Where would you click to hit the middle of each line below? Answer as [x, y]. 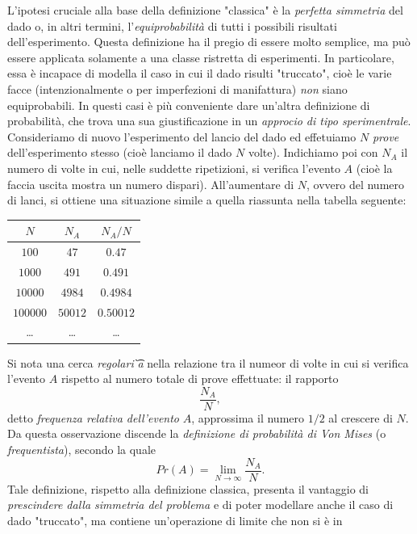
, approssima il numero [248, 417]
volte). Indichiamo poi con [313, 152]
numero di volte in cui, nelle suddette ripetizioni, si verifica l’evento [174, 168]
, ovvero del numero [355, 184]
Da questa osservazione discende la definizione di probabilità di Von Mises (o [197, 433]
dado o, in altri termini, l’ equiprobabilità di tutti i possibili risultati [172, 25]
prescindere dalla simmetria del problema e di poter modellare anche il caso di [200, 505]
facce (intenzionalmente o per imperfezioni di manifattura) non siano [177, 88]
